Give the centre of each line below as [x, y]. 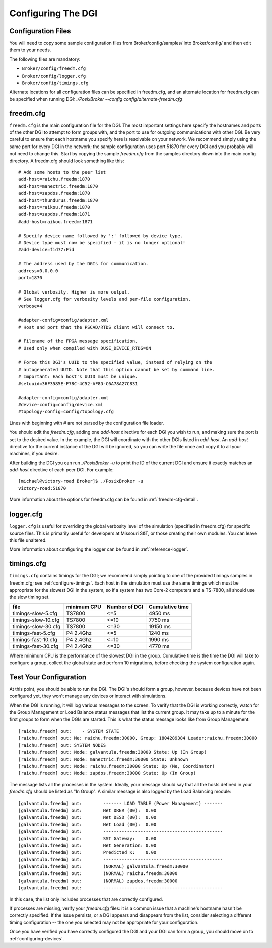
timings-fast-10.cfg [35, 639]
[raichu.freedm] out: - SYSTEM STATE [69, 731]
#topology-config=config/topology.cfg [66, 412]
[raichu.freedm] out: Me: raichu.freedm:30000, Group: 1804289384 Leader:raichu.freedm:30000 [138, 738]
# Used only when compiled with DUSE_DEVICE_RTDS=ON [85, 348]
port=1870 [30, 278]
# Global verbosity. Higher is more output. [74, 292]
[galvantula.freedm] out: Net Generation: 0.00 [87, 845]
